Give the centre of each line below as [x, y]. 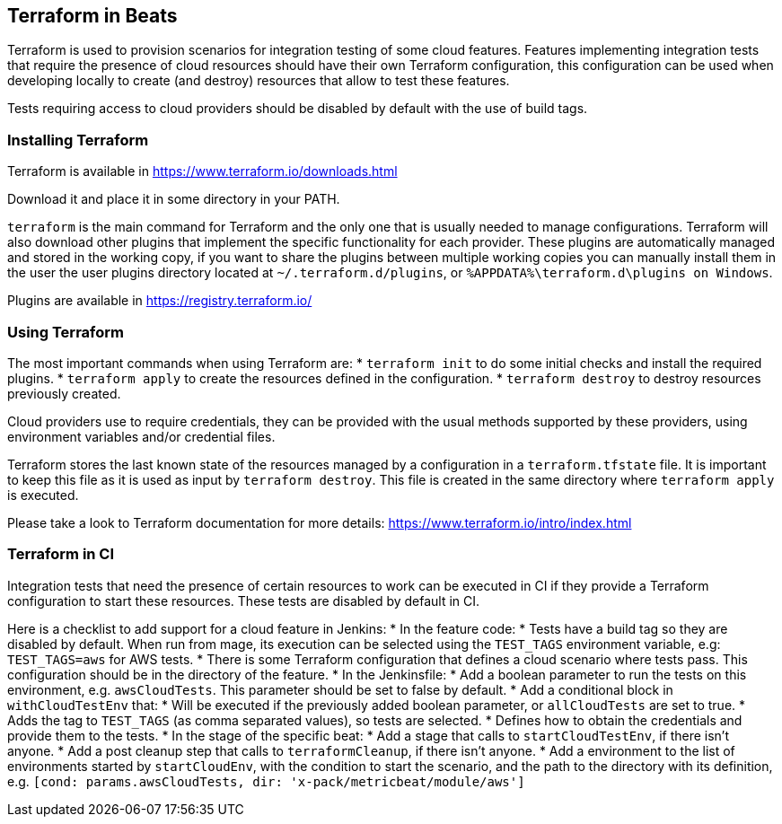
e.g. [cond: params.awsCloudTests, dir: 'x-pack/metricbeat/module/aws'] [266, 781]
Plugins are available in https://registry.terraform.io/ [160, 301]
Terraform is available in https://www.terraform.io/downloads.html [202, 171]
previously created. [64, 393]
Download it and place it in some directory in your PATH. [174, 199]
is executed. [43, 495]
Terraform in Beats [92, 16]
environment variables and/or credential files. [141, 436]
